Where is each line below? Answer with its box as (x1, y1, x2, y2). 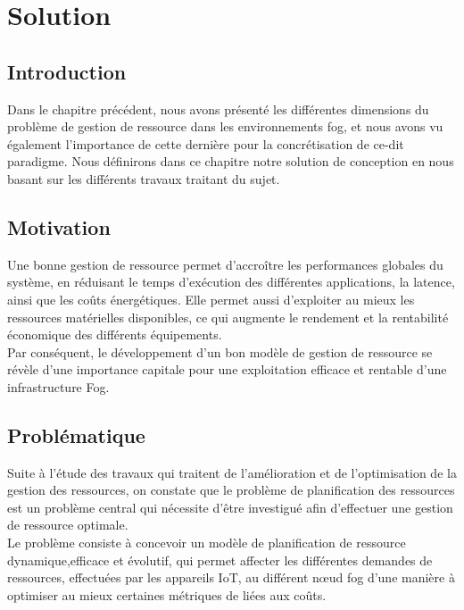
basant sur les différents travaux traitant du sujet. (7, 169, 280, 188)
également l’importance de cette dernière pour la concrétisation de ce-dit (7, 134, 404, 153)
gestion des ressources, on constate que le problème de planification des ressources (7, 480, 455, 499)
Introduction (7, 57, 127, 85)
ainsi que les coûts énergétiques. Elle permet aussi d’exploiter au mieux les (7, 289, 415, 308)
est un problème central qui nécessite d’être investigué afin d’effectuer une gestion (7, 497, 453, 516)
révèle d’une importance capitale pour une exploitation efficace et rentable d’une (7, 360, 447, 379)
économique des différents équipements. (7, 325, 222, 344)
